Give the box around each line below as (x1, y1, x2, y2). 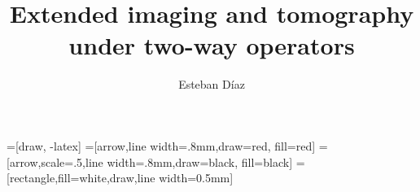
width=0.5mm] (159, 169, 234, 186)
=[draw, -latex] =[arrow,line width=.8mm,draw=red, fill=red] (7, 137, 316, 154)
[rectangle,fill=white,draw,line (7, 169, 155, 186)
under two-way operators (68, 28, 355, 62)
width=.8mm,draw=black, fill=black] (107, 153, 293, 170)
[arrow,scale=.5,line (7, 153, 103, 170)
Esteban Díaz (178, 76, 245, 93)
